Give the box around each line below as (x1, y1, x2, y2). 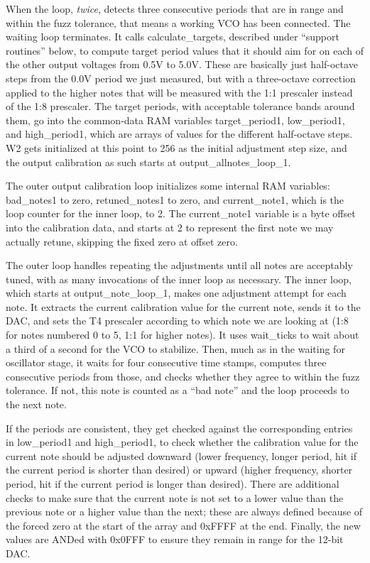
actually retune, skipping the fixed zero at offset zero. (6, 234, 238, 248)
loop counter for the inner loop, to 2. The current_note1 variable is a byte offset (6, 206, 356, 221)
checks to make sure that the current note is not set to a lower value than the (6, 490, 344, 505)
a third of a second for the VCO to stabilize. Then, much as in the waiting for (6, 341, 345, 356)
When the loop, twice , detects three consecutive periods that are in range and (6, 1, 344, 16)
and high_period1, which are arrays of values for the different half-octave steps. (6, 126, 353, 141)
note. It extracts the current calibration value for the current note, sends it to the (6, 299, 361, 314)
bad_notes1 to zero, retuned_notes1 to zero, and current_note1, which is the (6, 192, 344, 207)
